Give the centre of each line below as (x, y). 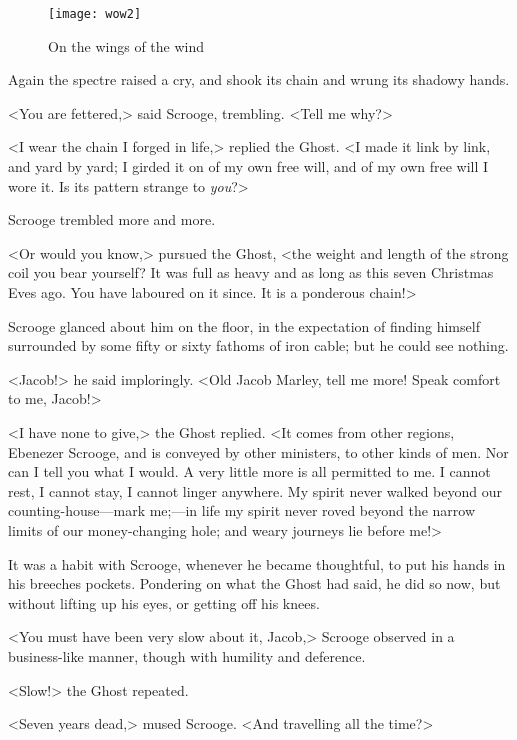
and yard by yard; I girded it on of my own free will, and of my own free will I (248, 166)
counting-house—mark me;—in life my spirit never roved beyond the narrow (242, 510)
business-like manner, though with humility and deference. (187, 655)
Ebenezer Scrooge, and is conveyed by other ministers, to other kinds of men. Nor (258, 451)
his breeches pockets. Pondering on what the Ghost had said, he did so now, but (254, 583)
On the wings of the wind (126, 45)
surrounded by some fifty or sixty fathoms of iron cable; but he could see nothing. (258, 345)
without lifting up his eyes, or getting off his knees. (164, 602)
